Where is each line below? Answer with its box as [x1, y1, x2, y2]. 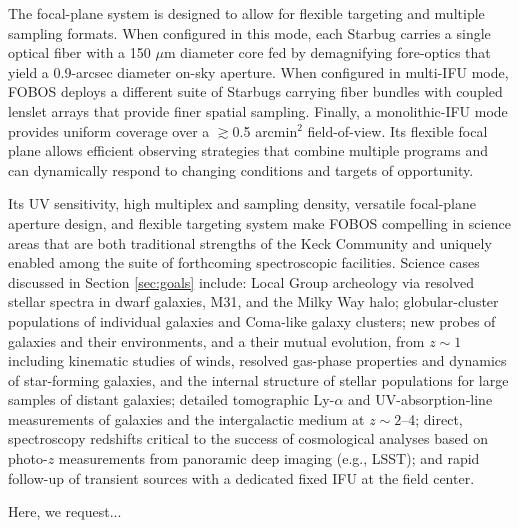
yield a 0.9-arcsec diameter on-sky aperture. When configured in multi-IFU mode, [8, 61, 509, 82]
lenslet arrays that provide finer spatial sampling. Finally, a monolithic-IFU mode [8, 100, 508, 121]
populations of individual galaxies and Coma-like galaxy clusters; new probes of [8, 310, 496, 331]
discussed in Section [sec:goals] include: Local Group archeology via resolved [8, 271, 475, 292]
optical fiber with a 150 [8, 42, 151, 63]
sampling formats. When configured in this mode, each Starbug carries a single [8, 22, 491, 43]
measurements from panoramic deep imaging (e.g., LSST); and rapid [58, 448, 480, 469]
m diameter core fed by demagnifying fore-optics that [163, 42, 491, 63]
